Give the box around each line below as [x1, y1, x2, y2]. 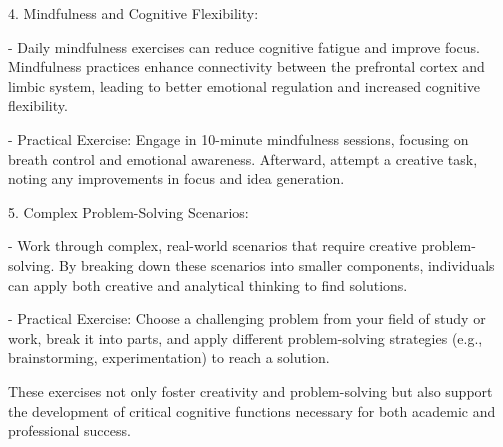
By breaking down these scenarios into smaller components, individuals [59, 254, 495, 275]
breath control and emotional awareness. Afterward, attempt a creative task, [8, 148, 478, 169]
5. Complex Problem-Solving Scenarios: [8, 201, 249, 222]
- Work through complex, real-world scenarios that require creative [8, 235, 417, 256]
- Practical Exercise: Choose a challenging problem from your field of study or [8, 308, 486, 329]
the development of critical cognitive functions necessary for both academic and [8, 400, 496, 421]
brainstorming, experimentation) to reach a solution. [8, 347, 330, 368]
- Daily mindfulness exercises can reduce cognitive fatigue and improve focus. [8, 36, 481, 57]
